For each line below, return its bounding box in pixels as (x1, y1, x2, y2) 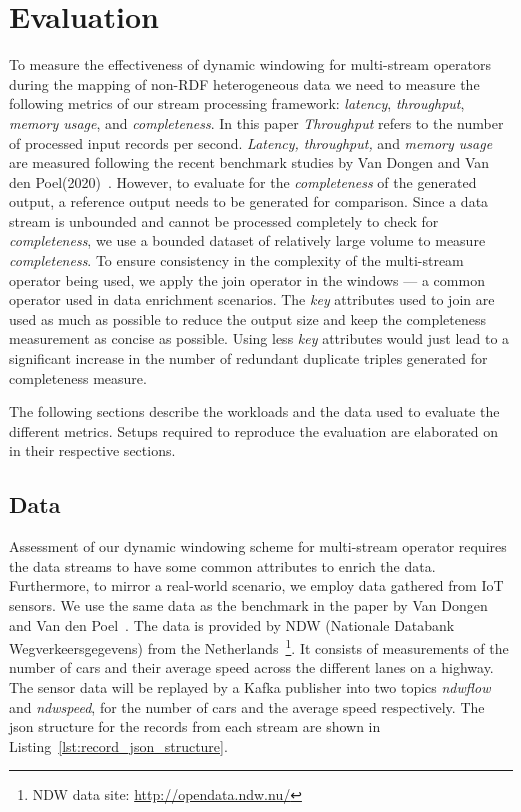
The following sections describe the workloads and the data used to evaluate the (9, 401, 500, 422)
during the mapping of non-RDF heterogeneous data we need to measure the (9, 73, 480, 94)
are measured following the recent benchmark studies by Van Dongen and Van (9, 152, 490, 173)
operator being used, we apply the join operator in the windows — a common (9, 269, 485, 290)
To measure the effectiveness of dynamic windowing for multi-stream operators (9, 54, 491, 75)
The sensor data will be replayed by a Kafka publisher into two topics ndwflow (9, 677, 491, 698)
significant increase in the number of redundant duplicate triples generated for (9, 348, 488, 369)
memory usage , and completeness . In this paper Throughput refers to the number (9, 112, 504, 133)
